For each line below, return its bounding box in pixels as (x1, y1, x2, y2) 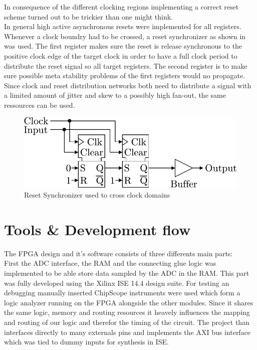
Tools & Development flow (4, 219, 191, 239)
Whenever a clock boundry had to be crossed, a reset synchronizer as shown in (4, 31, 246, 41)
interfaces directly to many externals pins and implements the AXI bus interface (4, 326, 251, 337)
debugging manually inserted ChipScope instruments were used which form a (4, 287, 240, 298)
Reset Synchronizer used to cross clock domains (24, 190, 170, 200)
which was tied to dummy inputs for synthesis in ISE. (4, 336, 169, 347)
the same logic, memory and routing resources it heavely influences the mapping (4, 307, 250, 317)
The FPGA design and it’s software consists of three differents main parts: (4, 248, 233, 258)
